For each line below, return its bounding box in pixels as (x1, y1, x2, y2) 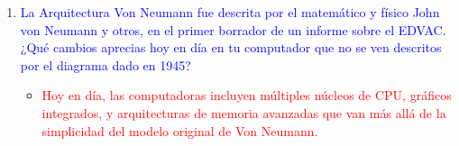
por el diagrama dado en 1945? (20, 55, 191, 74)
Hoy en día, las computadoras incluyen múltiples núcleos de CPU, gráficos (41, 86, 452, 105)
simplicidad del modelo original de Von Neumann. (41, 121, 318, 140)
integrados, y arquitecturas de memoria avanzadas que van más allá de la (41, 103, 446, 122)
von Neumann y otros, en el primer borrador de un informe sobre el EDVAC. (20, 20, 446, 39)
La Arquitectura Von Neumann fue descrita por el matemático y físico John (20, 3, 440, 21)
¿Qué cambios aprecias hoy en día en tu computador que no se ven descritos (20, 38, 442, 57)
